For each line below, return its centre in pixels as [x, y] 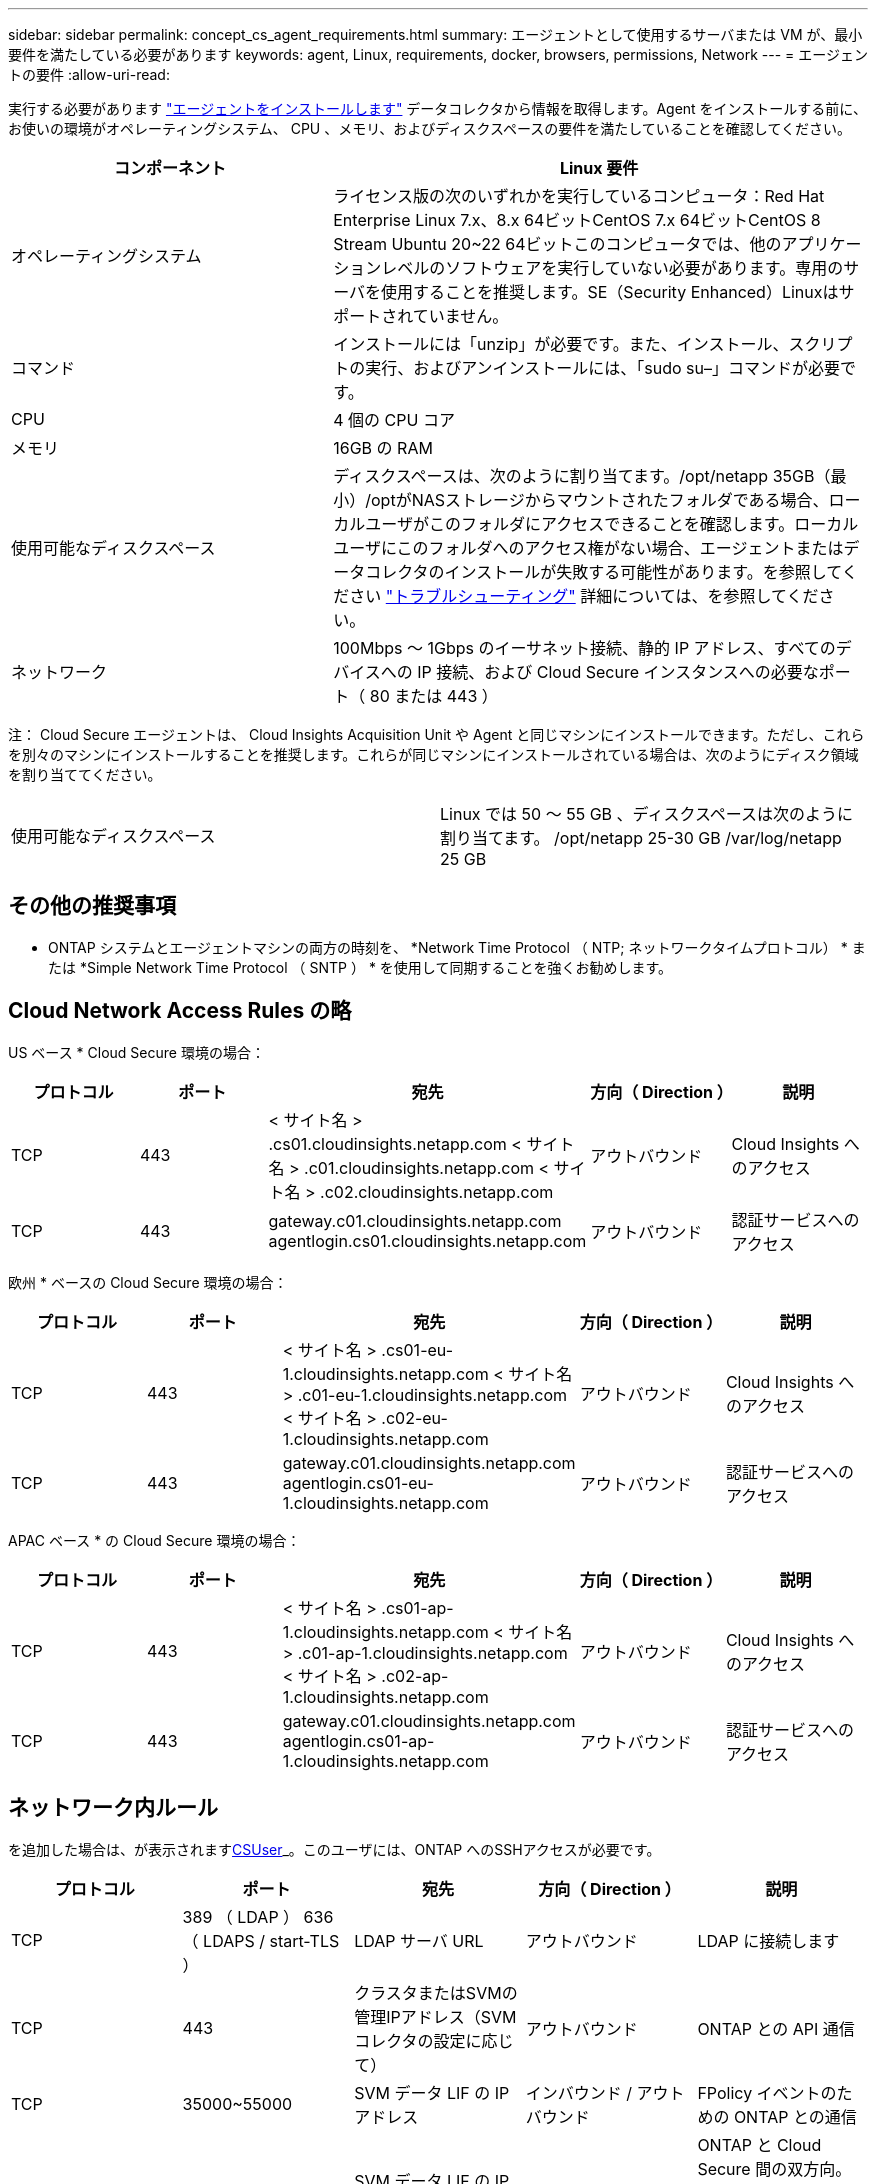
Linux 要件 [599, 168]
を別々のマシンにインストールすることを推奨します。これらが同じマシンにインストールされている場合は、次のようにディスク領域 [433, 754]
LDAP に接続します [768, 1940]
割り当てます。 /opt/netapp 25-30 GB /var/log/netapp [641, 838]
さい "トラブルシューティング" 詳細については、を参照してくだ [584, 596]
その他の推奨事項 [92, 906]
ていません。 [460, 316]
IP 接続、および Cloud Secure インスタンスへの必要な [618, 672]
